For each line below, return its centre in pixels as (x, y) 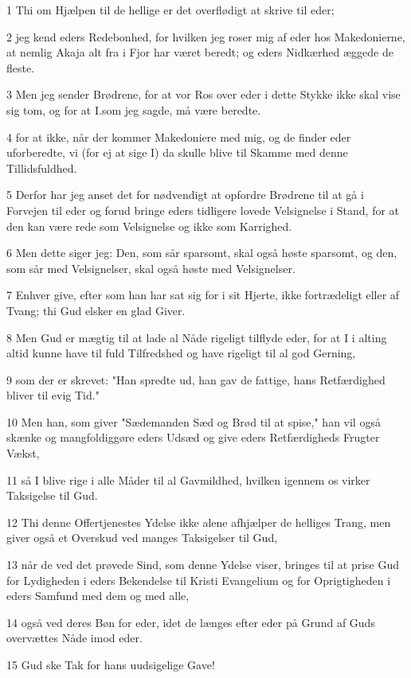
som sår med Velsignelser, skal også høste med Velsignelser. (151, 268)
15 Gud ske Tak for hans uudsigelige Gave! (111, 664)
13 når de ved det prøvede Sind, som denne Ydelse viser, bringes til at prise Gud (203, 565)
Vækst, (23, 453)
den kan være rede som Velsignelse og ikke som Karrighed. (149, 226)
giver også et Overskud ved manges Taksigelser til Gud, (142, 538)
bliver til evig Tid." (53, 395)
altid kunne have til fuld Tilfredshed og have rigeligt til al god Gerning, (181, 353)
